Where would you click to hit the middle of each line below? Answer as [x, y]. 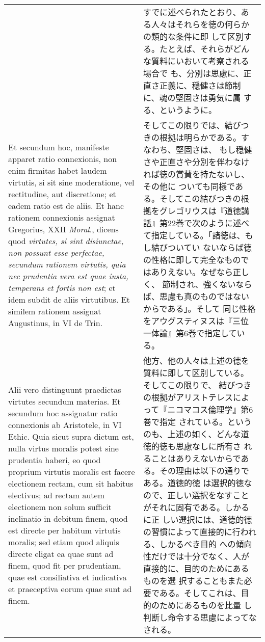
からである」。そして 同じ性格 [200, 309]
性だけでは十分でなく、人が [196, 556]
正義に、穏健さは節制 [200, 85]
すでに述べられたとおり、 [192, 12]
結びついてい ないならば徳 [202, 247]
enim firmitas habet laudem [58, 170]
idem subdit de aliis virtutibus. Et [69, 299]
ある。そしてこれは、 [200, 593]
